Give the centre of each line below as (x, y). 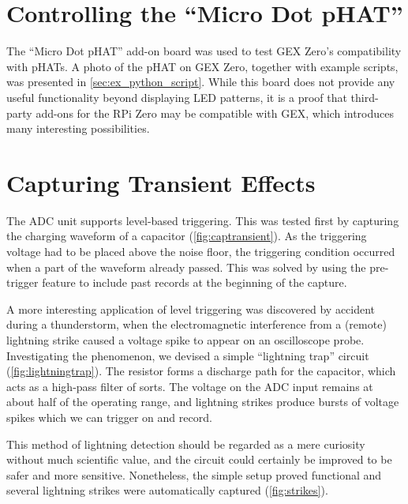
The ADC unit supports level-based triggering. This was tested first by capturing (203, 220)
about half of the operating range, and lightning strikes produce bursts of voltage (203, 402)
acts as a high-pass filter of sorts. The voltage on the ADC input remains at (190, 386)
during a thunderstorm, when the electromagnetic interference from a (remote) (197, 324)
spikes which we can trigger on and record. (109, 417)
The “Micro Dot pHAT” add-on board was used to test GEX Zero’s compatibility (204, 51)
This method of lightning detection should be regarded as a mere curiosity (186, 444)
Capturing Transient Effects (161, 182)
